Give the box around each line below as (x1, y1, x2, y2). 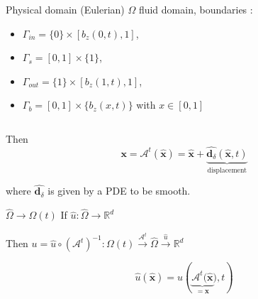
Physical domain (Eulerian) (6, 2, 125, 16)
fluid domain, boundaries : (138, 2, 253, 16)
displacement (207, 166, 247, 174)
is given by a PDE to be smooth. (47, 183, 191, 198)
